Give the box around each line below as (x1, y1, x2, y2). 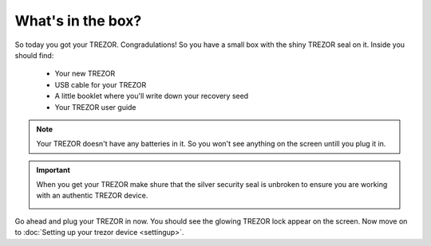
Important (36, 165, 71, 174)
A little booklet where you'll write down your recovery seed (54, 92, 249, 101)
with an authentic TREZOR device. (36, 191, 148, 201)
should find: (14, 50, 54, 60)
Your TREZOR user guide (54, 102, 136, 111)
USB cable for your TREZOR (54, 80, 147, 89)
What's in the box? (14, 12, 142, 29)
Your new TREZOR (54, 68, 116, 79)
